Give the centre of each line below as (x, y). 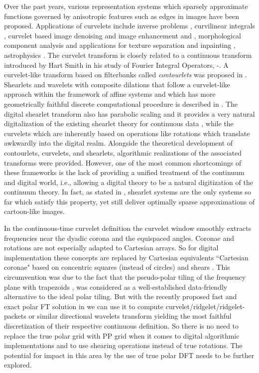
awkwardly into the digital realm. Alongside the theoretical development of (119, 143)
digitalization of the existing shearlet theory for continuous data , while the (119, 123)
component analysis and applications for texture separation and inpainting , (120, 45)
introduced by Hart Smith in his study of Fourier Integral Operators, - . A (116, 65)
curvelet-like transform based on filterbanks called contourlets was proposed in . (126, 75)
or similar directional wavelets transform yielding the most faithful (130, 316)
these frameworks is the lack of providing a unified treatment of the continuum (124, 172)
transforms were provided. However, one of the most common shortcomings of (123, 162)
